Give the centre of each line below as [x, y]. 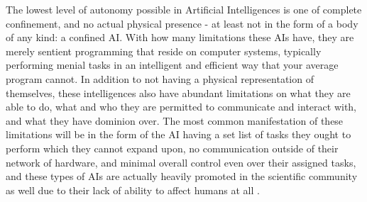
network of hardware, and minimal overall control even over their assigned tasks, [181, 162]
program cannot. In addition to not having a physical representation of [160, 78]
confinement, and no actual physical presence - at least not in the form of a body [182, 23]
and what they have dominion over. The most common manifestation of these [175, 120]
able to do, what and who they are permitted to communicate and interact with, [181, 107]
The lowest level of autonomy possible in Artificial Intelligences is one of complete [184, 9]
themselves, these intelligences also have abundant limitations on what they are [178, 92]
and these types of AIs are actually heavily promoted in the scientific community [182, 176]
